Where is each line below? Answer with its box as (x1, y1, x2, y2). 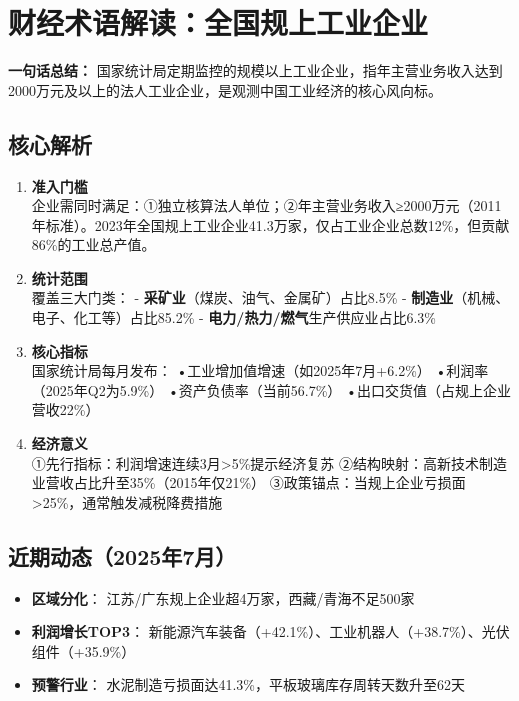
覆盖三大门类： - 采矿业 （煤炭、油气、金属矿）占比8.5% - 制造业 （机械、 (31, 287, 510, 308)
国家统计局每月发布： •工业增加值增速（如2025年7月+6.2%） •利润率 (31, 360, 489, 381)
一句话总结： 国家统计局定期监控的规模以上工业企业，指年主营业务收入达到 (8, 60, 503, 81)
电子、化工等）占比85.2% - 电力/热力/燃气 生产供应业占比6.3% (31, 307, 437, 328)
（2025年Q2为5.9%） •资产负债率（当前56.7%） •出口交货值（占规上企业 (31, 379, 511, 400)
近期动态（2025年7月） (8, 540, 237, 571)
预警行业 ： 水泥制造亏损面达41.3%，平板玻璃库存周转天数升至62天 (31, 674, 466, 695)
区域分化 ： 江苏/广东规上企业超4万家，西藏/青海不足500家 (31, 587, 415, 608)
